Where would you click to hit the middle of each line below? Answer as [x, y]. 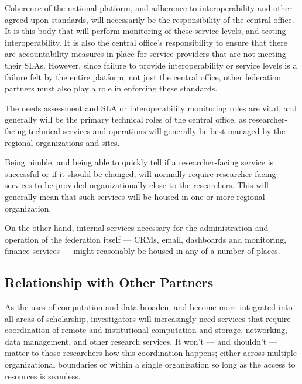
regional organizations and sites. [62, 142]
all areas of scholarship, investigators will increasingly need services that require [148, 318]
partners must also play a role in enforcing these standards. [111, 88]
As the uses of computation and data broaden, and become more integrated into [149, 307]
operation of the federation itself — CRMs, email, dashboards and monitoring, [145, 239]
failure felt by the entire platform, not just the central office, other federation [143, 77]
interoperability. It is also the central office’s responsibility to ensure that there [146, 42]
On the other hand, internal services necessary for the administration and [137, 228]
